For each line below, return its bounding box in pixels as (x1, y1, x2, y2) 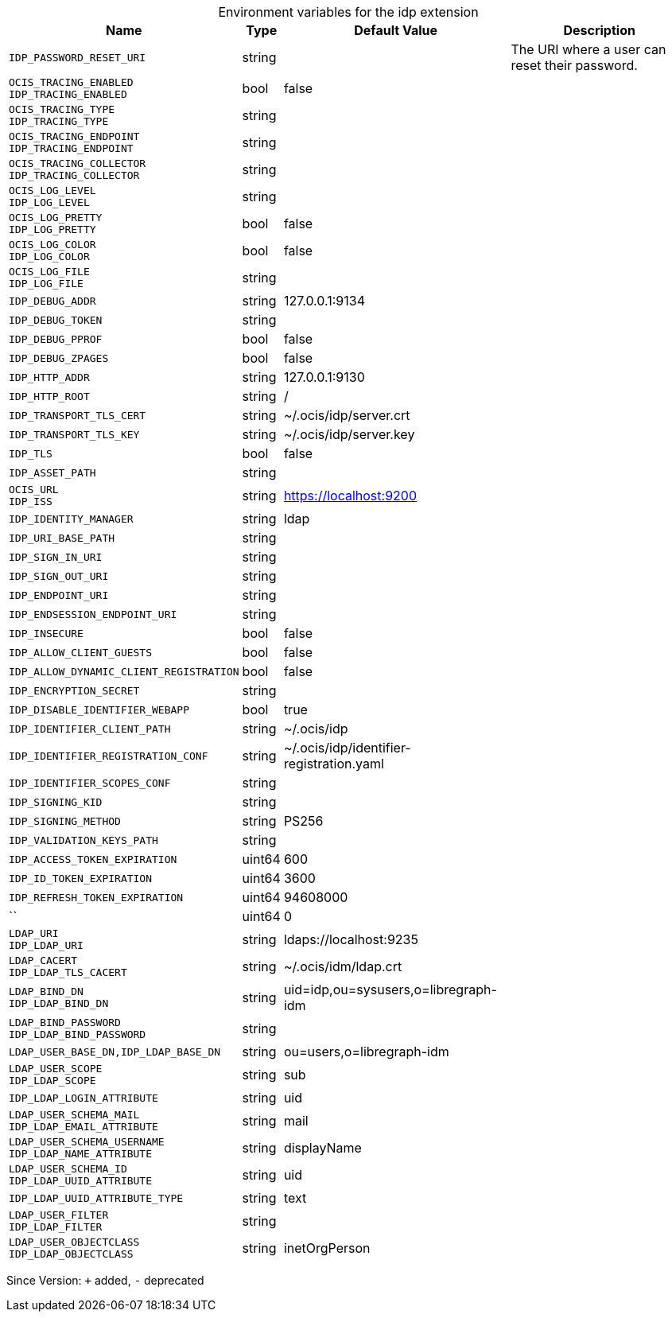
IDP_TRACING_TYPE (9, 115, 109, 127)
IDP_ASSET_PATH (9, 466, 96, 479)
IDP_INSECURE (9, 627, 84, 640)
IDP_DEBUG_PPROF (9, 332, 103, 345)
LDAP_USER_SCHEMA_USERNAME (9, 1136, 165, 1148)
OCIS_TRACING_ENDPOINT (9, 130, 140, 142)
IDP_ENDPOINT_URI (9, 589, 109, 601)
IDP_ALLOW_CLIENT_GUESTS (9, 646, 153, 659)
